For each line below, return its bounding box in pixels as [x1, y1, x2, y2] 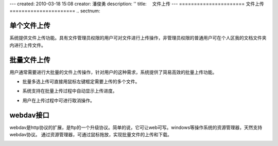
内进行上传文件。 [9, 42, 46, 48]
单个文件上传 [9, 21, 50, 30]
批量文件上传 [9, 56, 50, 64]
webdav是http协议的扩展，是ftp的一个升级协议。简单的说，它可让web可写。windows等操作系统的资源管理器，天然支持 [9, 124, 263, 131]
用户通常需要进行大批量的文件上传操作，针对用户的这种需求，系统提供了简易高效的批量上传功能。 [9, 69, 217, 75]
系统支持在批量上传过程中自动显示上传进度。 [22, 88, 117, 94]
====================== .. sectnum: [9, 8, 100, 14]
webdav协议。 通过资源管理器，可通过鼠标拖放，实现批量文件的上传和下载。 [9, 132, 172, 138]
